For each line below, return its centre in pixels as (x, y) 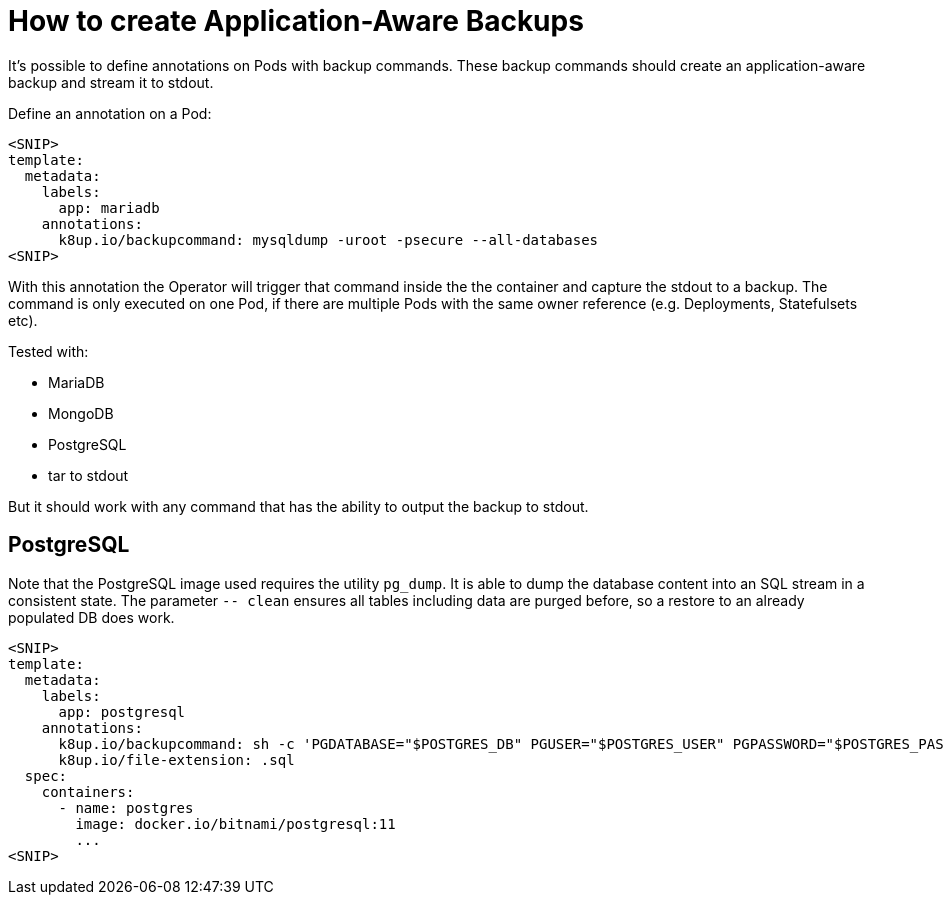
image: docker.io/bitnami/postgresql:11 (235, 823)
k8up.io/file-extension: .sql (176, 759)
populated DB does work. (91, 617)
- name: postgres (126, 807)
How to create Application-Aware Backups (296, 21)
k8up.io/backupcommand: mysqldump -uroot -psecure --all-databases (328, 239)
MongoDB (81, 413)
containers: (88, 791)
